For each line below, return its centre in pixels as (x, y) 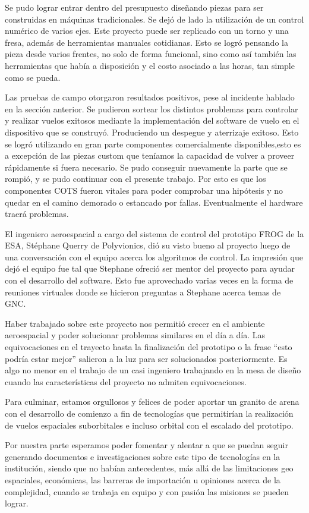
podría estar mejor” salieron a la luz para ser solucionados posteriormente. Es (146, 358)
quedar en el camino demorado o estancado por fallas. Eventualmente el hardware (154, 202)
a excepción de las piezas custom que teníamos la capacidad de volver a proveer (150, 155)
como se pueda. (33, 77)
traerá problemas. (37, 214)
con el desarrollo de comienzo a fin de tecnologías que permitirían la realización (149, 413)
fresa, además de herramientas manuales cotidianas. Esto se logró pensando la (146, 42)
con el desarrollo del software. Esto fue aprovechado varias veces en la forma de (149, 280)
